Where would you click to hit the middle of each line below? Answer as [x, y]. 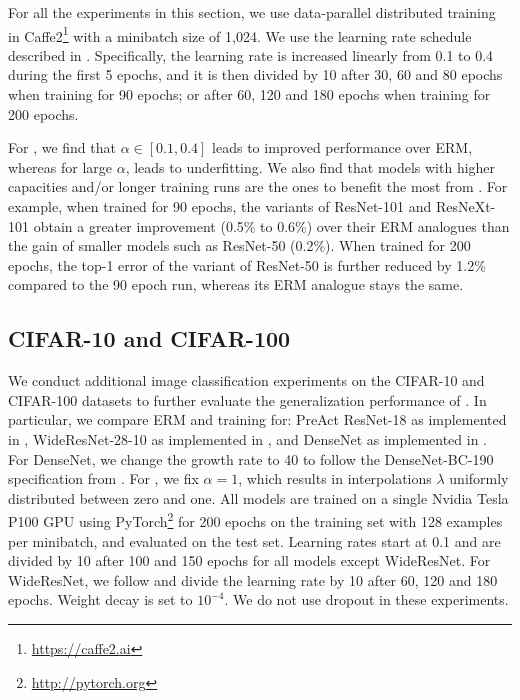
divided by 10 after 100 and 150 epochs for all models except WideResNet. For [249, 560]
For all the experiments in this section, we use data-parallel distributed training [252, 12]
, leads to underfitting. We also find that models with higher [310, 166]
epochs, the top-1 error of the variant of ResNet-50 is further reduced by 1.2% [247, 264]
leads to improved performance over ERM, [342, 147]
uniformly [479, 478]
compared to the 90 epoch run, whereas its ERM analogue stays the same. [236, 284]
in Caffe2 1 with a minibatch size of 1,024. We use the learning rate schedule [240, 34]
